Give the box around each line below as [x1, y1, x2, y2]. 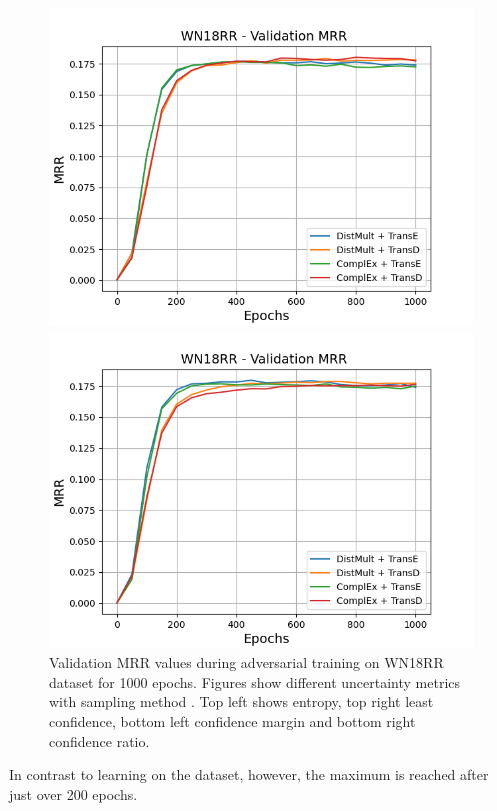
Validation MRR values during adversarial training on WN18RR [49, 652, 444, 673]
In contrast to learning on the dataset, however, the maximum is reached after [9, 764, 489, 785]
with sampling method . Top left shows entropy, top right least [49, 691, 434, 712]
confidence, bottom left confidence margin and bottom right [49, 710, 416, 731]
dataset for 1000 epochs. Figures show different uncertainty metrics [49, 671, 461, 692]
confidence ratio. [49, 730, 150, 751]
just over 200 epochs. [9, 783, 138, 804]
